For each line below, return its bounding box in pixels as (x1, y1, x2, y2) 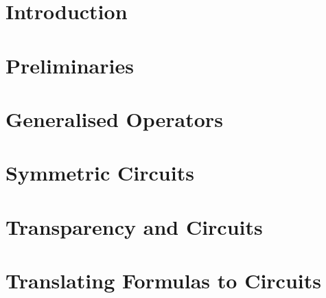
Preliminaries (5, 51, 134, 79)
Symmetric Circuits (5, 159, 194, 187)
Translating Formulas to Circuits (5, 266, 321, 295)
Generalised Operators (5, 104, 223, 133)
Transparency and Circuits (5, 212, 263, 240)
